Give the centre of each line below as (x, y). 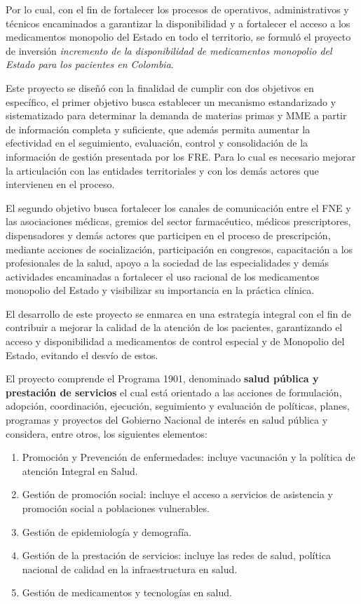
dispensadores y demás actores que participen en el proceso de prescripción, (168, 235)
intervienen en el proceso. (60, 184)
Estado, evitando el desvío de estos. (82, 355)
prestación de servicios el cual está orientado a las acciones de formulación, (174, 392)
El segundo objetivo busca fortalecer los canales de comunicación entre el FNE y (178, 207)
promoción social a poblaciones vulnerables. (116, 508)
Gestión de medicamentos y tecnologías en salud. (127, 592)
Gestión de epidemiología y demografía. (107, 531)
